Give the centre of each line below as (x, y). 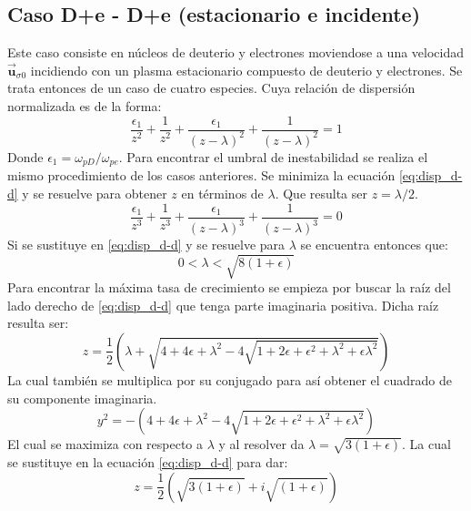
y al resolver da (261, 444)
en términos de (222, 194)
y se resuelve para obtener (95, 194)
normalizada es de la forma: (85, 105)
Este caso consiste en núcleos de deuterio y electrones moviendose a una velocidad (236, 52)
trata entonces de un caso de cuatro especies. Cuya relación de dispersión (211, 88)
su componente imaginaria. (82, 398)
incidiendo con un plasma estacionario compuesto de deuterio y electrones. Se (246, 70)
